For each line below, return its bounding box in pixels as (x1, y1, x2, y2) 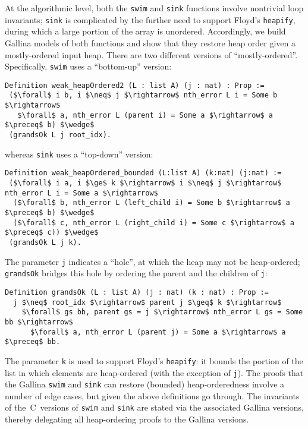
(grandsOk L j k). (9, 238, 81, 247)
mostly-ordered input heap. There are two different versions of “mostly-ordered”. (5, 48, 298, 61)
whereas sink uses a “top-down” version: (5, 147, 153, 160)
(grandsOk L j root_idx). (9, 131, 111, 140)
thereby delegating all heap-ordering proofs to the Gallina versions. (5, 413, 249, 425)
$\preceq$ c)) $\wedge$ (5, 228, 99, 237)
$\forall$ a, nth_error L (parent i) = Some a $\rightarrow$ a (17, 111, 274, 119)
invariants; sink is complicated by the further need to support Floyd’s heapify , (5, 13, 296, 26)
